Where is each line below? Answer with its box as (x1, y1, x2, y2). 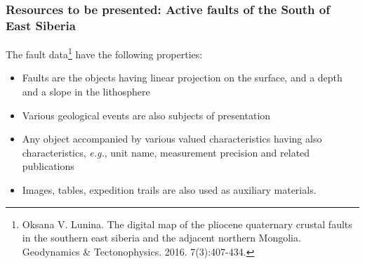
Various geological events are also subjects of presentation (22, 107, 271, 122)
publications (22, 159, 74, 173)
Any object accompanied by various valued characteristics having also (22, 131, 322, 146)
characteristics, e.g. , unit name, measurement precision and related (22, 145, 310, 159)
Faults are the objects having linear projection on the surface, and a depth (22, 70, 343, 85)
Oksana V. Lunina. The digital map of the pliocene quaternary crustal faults (22, 216, 352, 231)
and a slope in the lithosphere (22, 84, 150, 98)
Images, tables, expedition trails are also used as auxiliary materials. (22, 182, 317, 197)
